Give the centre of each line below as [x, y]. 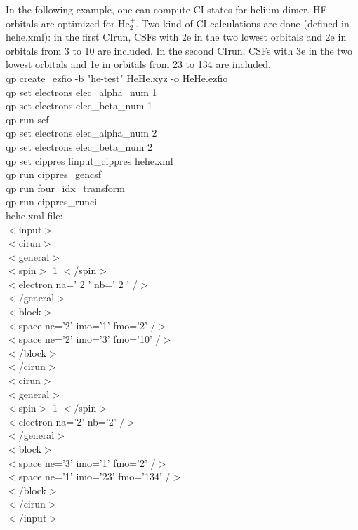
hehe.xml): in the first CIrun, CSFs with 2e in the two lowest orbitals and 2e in [176, 37]
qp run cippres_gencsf [53, 174]
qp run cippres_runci [52, 202]
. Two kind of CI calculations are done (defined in [243, 23]
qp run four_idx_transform [65, 188]
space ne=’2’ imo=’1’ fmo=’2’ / [87, 325]
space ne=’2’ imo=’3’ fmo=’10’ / [89, 339]
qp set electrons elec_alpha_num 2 [81, 133]
